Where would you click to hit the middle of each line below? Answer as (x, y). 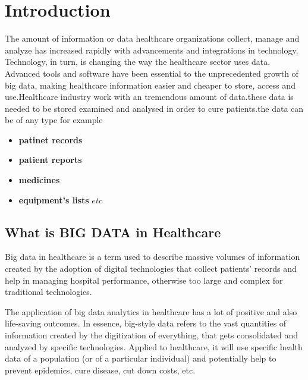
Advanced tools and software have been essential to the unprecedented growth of (152, 73)
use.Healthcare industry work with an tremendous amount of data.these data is (149, 97)
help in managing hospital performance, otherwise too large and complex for (144, 280)
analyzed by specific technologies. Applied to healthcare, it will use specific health (154, 346)
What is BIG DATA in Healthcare (113, 232)
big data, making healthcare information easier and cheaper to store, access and (150, 85)
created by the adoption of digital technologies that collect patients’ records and (151, 268)
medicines (39, 180)
